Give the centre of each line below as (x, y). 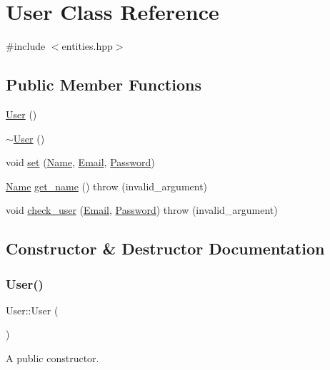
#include (26, 46)
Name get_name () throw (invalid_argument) (107, 186)
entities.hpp (87, 46)
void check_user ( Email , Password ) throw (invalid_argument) (142, 210)
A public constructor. (52, 358)
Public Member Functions (104, 84)
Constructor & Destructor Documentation (165, 248)
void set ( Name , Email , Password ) (80, 162)
